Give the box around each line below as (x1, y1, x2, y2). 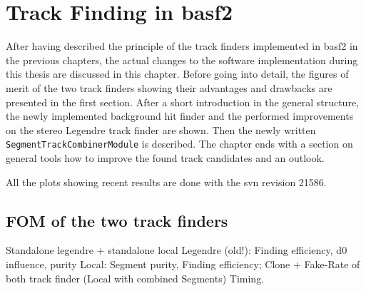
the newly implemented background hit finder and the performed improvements (6, 108, 354, 123)
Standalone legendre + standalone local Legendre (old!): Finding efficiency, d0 (6, 242, 347, 257)
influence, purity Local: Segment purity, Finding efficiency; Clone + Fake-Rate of (6, 256, 360, 271)
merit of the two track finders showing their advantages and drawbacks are (6, 80, 332, 95)
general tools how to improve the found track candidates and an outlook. (6, 150, 325, 165)
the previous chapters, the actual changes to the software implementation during (6, 52, 358, 67)
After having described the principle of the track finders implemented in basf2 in (6, 39, 358, 53)
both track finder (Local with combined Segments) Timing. (6, 270, 265, 285)
